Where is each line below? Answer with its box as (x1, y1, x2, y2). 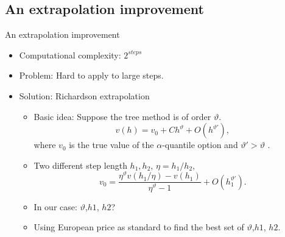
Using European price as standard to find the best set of (33, 221, 244, 233)
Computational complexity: (19, 48, 121, 61)
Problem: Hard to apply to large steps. (19, 69, 164, 82)
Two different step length (33, 158, 127, 171)
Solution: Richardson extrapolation (19, 89, 150, 102)
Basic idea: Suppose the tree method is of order (33, 110, 211, 122)
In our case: (33, 200, 77, 213)
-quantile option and (162, 138, 238, 151)
